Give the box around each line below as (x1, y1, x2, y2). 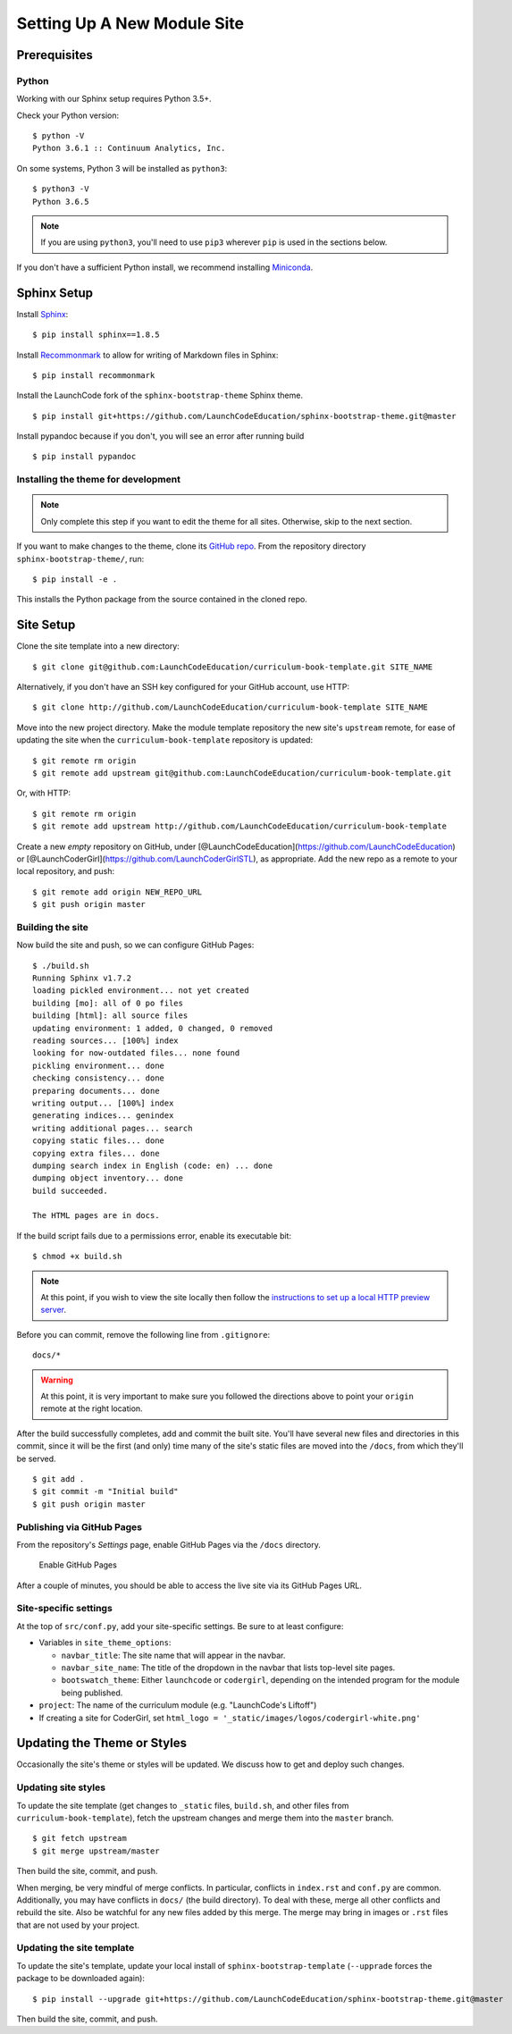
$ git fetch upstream (32, 1833, 127, 1844)
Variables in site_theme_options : (38, 1637, 172, 1648)
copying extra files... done (32, 1148, 160, 1158)
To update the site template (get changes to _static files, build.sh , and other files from (16, 1800, 349, 1811)
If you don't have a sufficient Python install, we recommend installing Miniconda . (16, 262, 314, 273)
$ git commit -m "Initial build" (32, 1486, 179, 1497)
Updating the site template (16, 1942, 135, 1954)
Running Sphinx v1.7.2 (32, 973, 132, 983)
